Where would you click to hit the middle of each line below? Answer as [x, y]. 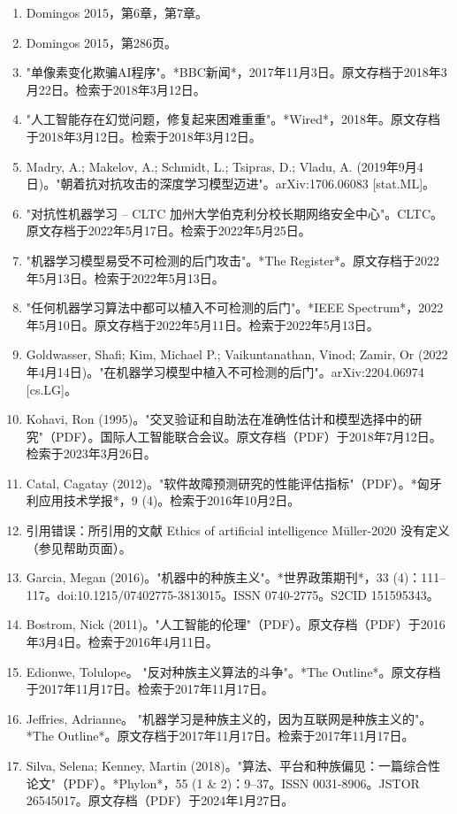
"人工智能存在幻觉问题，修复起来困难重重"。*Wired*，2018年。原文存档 [233, 119]
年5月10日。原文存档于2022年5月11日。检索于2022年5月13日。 [202, 324]
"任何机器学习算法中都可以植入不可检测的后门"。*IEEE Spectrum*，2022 [235, 307]
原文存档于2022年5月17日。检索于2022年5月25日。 [168, 230]
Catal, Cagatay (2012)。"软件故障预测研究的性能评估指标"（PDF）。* [221, 483]
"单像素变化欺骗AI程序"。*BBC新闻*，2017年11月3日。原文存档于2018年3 [236, 72]
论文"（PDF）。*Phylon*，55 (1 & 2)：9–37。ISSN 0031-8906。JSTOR [223, 783]
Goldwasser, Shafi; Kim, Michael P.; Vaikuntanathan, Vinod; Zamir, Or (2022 [237, 354]
